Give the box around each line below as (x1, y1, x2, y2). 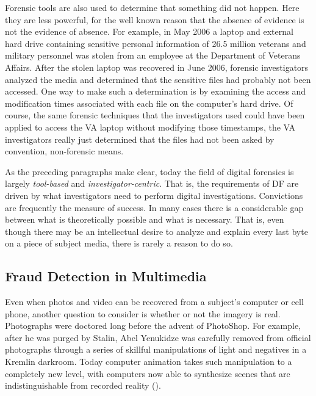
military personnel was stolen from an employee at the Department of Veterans (5, 49, 301, 62)
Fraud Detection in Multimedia (5, 267, 207, 286)
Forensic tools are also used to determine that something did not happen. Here (5, 1, 300, 13)
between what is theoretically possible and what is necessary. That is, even (5, 213, 284, 226)
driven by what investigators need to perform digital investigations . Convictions (5, 189, 303, 201)
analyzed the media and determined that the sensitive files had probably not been (5, 73, 311, 85)
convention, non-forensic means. (5, 145, 124, 157)
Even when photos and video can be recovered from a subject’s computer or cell (5, 295, 304, 308)
